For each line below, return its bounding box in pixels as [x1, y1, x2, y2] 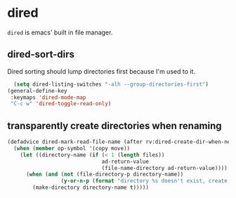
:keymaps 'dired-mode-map [10, 93, 86, 101]
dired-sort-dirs [7, 48, 75, 60]
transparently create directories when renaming [7, 119, 223, 131]
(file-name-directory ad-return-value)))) [101, 164, 228, 171]
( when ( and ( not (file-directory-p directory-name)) [25, 171, 184, 178]
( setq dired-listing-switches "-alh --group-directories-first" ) [13, 81, 209, 88]
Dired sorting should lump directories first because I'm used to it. [7, 67, 195, 75]
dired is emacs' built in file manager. [7, 28, 113, 37]
